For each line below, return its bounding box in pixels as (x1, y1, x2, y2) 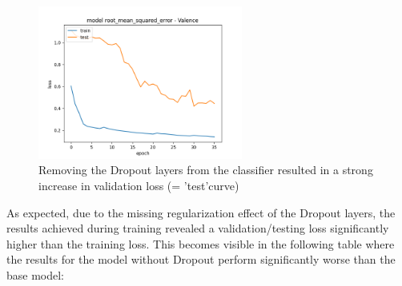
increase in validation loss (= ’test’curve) (38, 177, 239, 193)
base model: (6, 266, 65, 283)
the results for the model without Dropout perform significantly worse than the (6, 251, 396, 268)
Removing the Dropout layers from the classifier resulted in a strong (38, 161, 373, 178)
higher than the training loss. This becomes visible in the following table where (6, 235, 395, 252)
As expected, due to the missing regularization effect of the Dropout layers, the (6, 204, 396, 220)
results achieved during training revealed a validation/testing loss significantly (6, 220, 389, 236)
